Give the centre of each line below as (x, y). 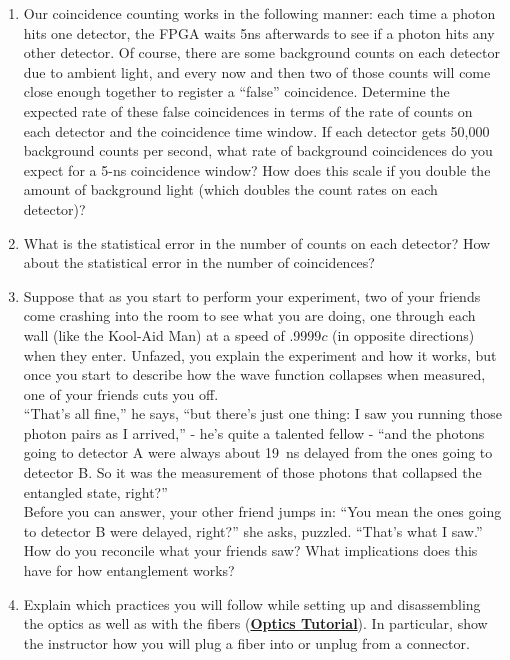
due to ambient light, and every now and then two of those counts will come (257, 71)
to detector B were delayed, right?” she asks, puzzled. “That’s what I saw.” (253, 530)
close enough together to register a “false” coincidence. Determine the (236, 91)
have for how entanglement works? (129, 570)
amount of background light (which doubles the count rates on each (230, 189)
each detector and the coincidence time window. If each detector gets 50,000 (256, 130)
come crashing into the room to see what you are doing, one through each (249, 315)
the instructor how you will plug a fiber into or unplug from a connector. (246, 642)
